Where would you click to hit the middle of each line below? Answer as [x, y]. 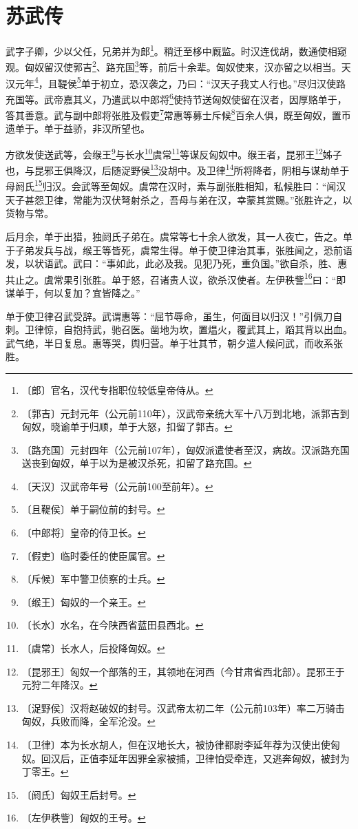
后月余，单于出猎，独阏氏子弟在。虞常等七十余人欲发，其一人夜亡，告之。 [174, 236]
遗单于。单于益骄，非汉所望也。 [78, 128]
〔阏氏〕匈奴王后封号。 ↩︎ [79, 794]
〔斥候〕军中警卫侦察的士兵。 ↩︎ [93, 579]
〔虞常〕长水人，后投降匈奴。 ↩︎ [93, 648]
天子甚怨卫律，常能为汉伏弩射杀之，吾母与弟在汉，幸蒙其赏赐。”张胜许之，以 [179, 199]
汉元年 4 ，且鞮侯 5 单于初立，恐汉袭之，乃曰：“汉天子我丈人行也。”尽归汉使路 [176, 82]
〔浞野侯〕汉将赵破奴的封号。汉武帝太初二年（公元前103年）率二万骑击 [183, 707]
